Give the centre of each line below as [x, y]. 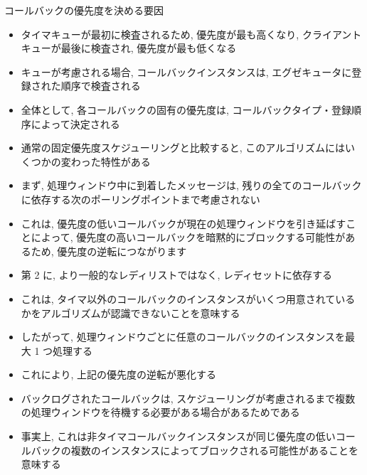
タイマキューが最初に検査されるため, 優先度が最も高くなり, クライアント [191, 34]
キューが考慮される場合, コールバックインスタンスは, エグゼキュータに [186, 71]
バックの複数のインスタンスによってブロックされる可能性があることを [195, 450]
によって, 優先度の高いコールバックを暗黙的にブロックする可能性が [188, 237]
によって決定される [75, 123]
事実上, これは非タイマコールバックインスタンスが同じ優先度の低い [178, 436]
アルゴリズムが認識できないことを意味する [140, 313]
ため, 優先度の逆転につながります [109, 251]
